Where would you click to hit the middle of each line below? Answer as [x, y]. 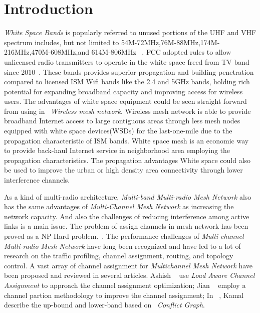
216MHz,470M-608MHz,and [47, 52]
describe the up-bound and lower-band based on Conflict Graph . [105, 305]
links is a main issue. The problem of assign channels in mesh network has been [126, 226]
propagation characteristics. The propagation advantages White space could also [127, 160]
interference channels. [37, 180]
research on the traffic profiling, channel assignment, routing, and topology [119, 256]
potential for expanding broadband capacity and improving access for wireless [123, 91]
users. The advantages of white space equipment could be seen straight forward [125, 101]
